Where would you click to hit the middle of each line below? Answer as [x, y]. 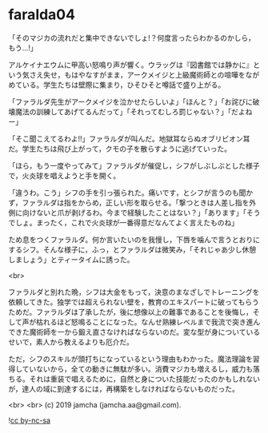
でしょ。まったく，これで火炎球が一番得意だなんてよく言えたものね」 [123, 222]
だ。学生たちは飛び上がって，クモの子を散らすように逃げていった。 [120, 149]
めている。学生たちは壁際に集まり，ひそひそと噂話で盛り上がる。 [117, 85]
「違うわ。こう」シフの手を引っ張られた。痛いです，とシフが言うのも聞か [131, 193]
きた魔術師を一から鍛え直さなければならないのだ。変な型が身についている [138, 332]
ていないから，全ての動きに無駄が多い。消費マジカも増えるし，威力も [138, 368]
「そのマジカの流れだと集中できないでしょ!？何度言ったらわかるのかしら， [132, 38]
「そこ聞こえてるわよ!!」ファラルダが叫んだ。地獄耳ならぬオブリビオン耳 [129, 138]
